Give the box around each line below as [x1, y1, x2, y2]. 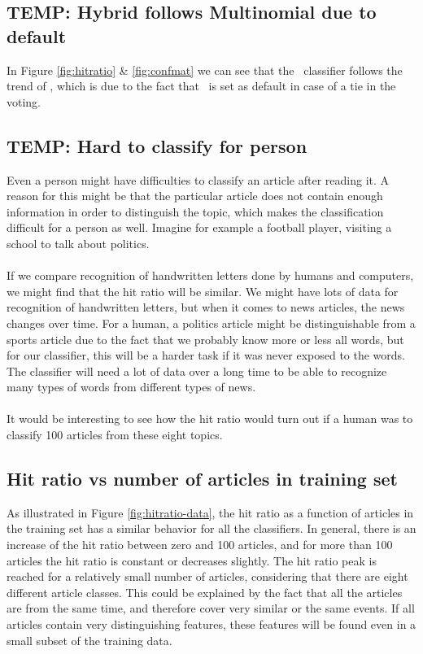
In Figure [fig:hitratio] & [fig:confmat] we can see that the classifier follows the [7, 61, 403, 78]
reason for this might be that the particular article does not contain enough [7, 187, 383, 204]
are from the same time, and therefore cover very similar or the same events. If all [7, 599, 415, 617]
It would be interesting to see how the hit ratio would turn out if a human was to [7, 410, 413, 427]
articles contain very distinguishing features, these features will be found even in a [7, 616, 416, 633]
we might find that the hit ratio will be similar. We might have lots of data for [7, 282, 399, 299]
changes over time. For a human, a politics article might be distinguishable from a [7, 314, 416, 331]
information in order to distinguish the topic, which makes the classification [7, 203, 384, 220]
